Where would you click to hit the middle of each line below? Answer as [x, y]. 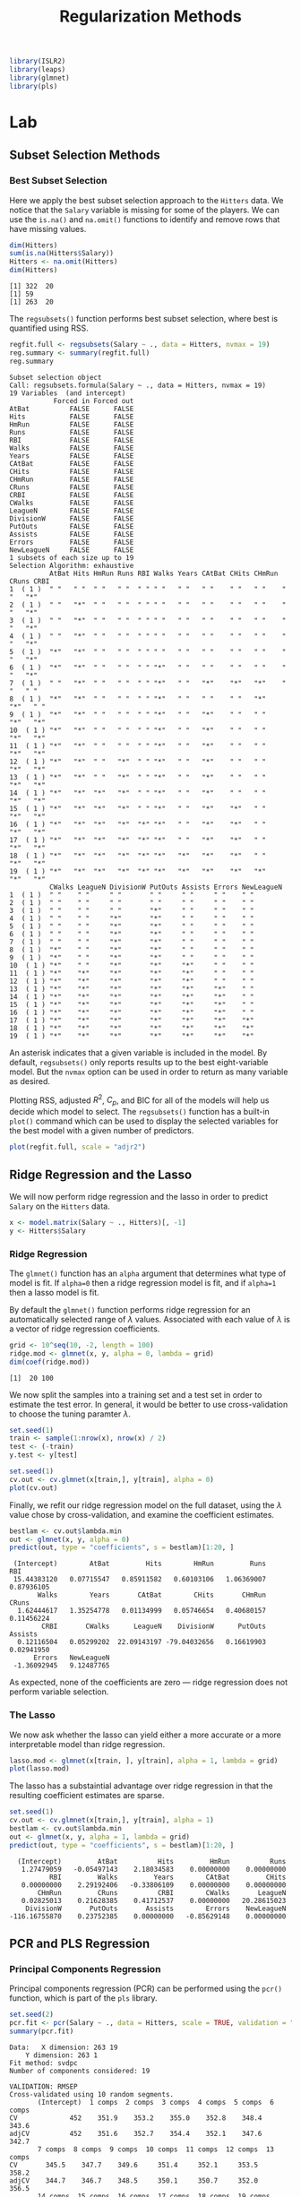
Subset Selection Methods [85, 155]
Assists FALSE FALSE [72, 534]
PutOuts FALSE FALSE [72, 526]
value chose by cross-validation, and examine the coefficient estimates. [142, 1514]
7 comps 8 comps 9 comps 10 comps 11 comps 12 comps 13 [156, 2149]
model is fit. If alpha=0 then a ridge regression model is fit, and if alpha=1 [143, 1282]
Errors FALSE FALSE [72, 542]
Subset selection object [56, 377]
